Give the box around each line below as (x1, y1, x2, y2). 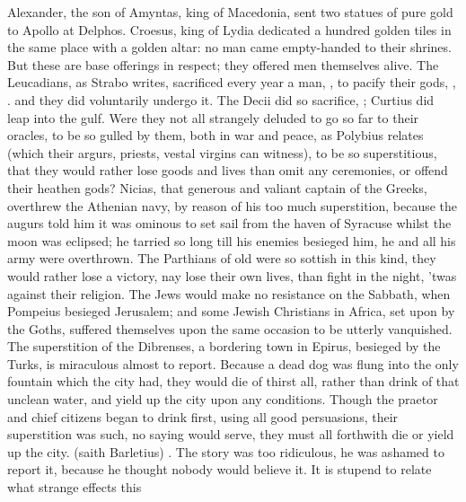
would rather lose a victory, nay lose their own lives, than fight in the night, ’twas (7, 266, 457, 285)
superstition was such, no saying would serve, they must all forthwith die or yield (7, 425, 454, 444)
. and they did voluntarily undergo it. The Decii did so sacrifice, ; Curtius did (7, 90, 435, 109)
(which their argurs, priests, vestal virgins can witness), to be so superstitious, (7, 143, 437, 162)
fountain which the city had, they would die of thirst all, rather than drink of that (7, 372, 460, 391)
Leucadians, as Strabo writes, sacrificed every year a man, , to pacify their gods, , (7, 73, 456, 92)
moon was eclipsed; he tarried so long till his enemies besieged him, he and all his (7, 231, 456, 250)
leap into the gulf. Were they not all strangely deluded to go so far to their (7, 108, 419, 127)
